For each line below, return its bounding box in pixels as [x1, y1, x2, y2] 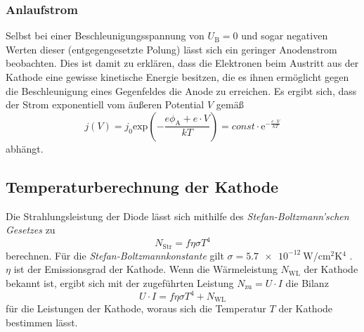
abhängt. [6, 141, 44, 155]
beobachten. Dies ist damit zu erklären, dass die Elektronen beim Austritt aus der [6, 56, 359, 70]
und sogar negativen [241, 28, 328, 43]
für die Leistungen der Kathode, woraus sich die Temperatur [6, 301, 266, 316]
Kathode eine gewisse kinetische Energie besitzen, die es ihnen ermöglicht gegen [6, 70, 349, 84]
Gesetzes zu [6, 222, 56, 237]
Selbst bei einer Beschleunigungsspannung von [6, 28, 204, 43]
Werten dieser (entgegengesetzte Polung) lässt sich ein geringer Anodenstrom [6, 41, 337, 56]
